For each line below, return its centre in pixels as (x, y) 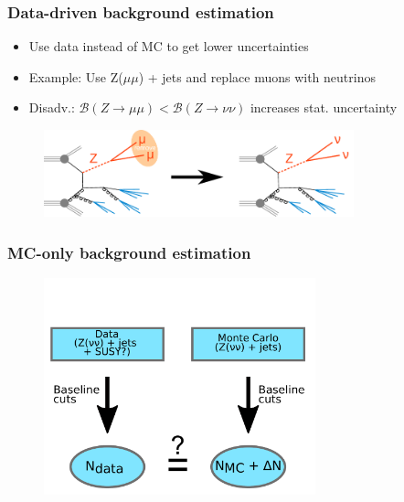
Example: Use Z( (76, 76)
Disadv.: (52, 107)
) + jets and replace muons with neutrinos (257, 76)
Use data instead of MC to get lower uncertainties (169, 46)
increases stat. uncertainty (324, 107)
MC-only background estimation (129, 252)
